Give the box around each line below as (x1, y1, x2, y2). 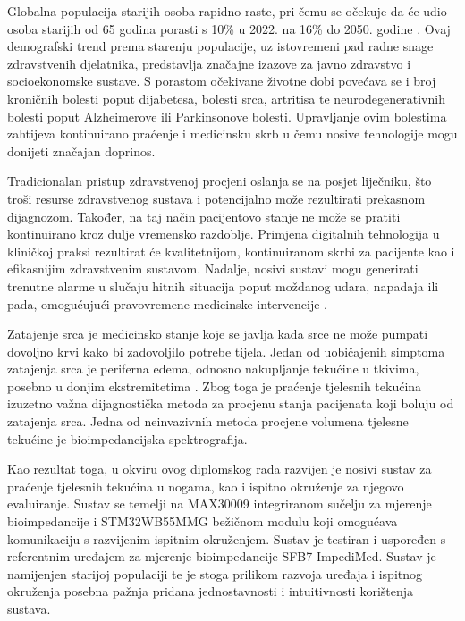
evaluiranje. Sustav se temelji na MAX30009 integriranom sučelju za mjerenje (7, 494, 432, 513)
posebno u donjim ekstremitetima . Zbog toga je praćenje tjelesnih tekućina (7, 376, 422, 395)
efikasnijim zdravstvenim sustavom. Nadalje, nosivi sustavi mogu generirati (7, 259, 418, 278)
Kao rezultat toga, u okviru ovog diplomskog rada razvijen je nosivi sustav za (7, 459, 432, 478)
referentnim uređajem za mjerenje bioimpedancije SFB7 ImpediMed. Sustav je (7, 547, 436, 566)
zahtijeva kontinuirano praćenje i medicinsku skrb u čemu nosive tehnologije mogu (7, 124, 458, 143)
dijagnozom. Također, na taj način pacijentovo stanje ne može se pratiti (7, 206, 401, 225)
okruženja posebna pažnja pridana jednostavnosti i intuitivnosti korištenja (7, 582, 414, 600)
